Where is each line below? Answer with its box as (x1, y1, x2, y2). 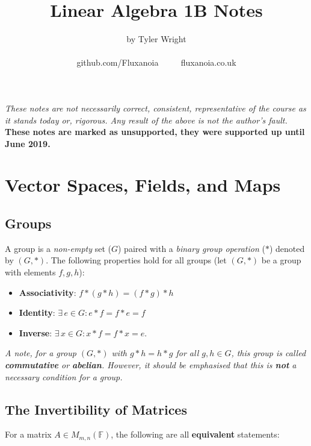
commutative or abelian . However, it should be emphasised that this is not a (5, 359, 297, 371)
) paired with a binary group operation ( (118, 242, 265, 254)
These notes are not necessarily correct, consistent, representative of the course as (5, 101, 306, 114)
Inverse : (19, 326, 52, 339)
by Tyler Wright (126, 33, 186, 45)
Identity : (19, 306, 55, 319)
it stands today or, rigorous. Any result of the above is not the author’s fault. (5, 113, 288, 126)
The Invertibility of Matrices (5, 400, 187, 418)
